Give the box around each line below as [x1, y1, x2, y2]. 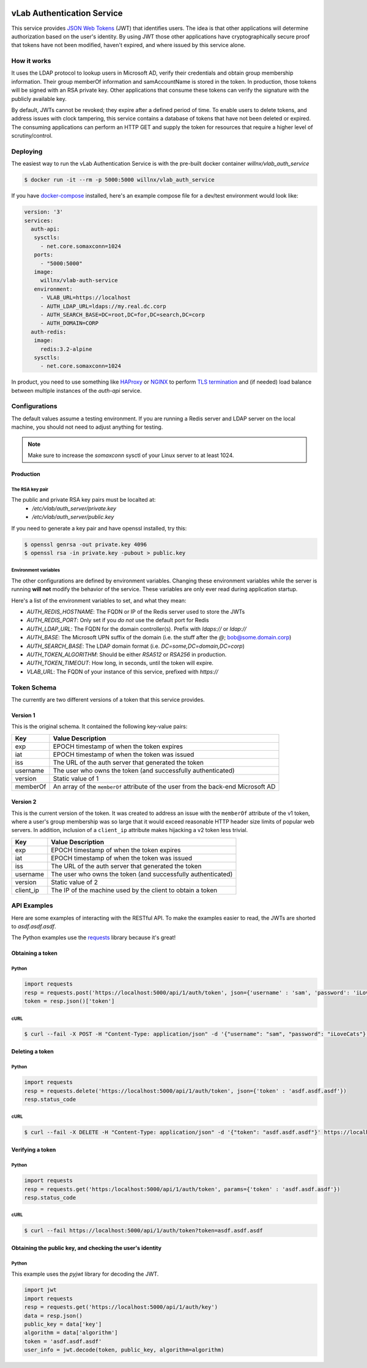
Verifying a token [11, 1146, 56, 1153]
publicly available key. [11, 95, 67, 102]
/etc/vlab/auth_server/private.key [32, 505, 116, 512]
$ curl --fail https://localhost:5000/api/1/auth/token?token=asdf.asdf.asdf [24, 1227, 263, 1234]
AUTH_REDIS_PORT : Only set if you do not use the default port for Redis [26, 617, 209, 624]
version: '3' [24, 209, 64, 215]
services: [24, 217, 54, 224]
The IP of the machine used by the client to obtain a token [51, 886, 217, 894]
